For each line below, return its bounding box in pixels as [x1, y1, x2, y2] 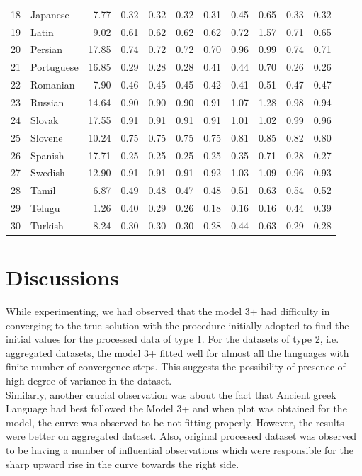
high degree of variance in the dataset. [6, 373, 172, 388]
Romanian [30, 77, 75, 92]
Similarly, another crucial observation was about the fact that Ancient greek [6, 387, 336, 402]
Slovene [30, 130, 63, 144]
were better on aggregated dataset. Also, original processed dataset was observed [6, 429, 356, 443]
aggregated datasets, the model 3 [6, 345, 149, 360]
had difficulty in [261, 304, 330, 319]
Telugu [30, 200, 60, 215]
